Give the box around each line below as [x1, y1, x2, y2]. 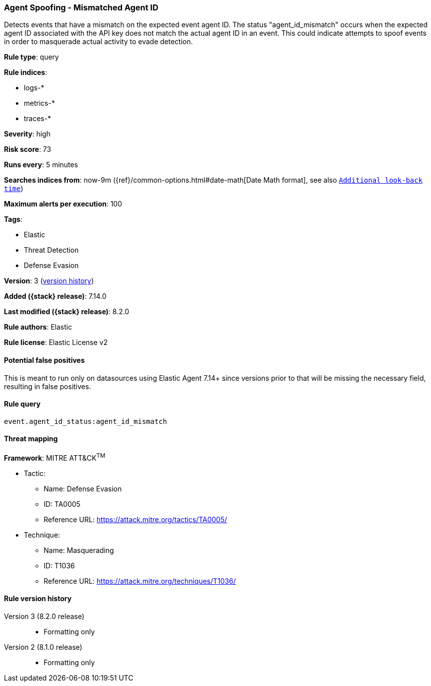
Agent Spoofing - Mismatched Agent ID [4, 2, 159, 12]
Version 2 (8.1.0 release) [4, 642, 82, 651]
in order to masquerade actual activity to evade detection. [4, 37, 193, 46]
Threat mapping [4, 434, 58, 443]
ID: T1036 [44, 561, 75, 570]
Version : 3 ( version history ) [4, 276, 94, 285]
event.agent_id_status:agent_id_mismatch [4, 417, 167, 425]
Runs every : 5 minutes [4, 160, 78, 169]
